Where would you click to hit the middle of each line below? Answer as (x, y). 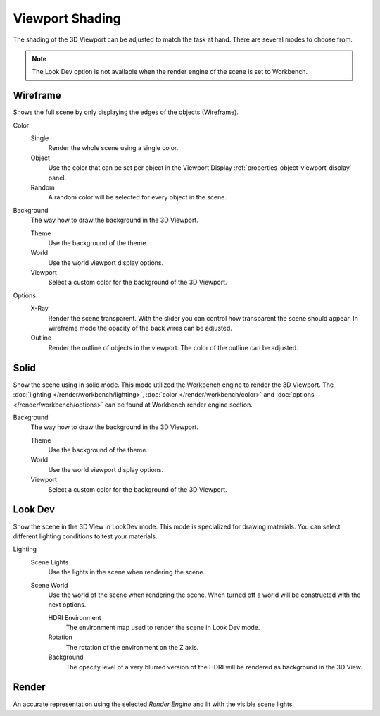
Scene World (49, 585)
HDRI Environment (75, 617)
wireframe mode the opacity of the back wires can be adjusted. (140, 328)
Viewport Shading (67, 18)
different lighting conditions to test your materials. (85, 536)
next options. (67, 605)
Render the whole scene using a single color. (113, 148)
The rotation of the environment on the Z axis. (132, 647)
